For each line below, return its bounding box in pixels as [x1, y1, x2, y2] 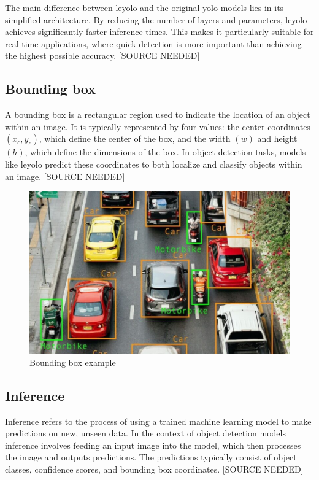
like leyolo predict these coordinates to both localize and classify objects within [5, 157, 302, 170]
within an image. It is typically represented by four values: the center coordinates [5, 120, 310, 133]
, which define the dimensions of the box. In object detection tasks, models [25, 145, 306, 158]
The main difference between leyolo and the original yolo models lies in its [5, 1, 284, 14]
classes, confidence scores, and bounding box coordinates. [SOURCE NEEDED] [5, 463, 304, 476]
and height [257, 132, 298, 145]
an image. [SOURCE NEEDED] [5, 169, 125, 182]
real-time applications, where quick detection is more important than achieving [5, 37, 302, 50]
